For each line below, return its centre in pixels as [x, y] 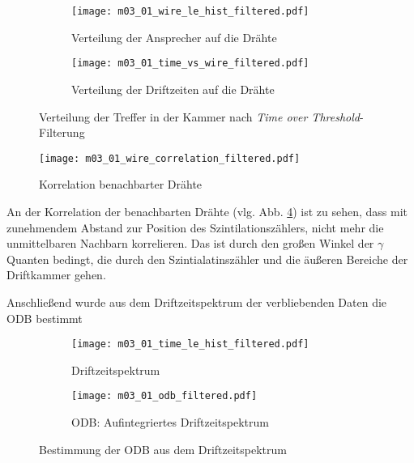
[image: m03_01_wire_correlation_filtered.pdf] [170, 158]
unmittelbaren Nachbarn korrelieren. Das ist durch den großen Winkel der [190, 243]
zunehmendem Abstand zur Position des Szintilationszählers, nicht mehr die [195, 227]
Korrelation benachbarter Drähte [121, 184]
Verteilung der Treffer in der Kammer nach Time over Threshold [199, 116]
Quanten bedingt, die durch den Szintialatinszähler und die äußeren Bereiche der [207, 259]
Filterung [62, 132]
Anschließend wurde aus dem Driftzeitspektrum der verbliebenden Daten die [197, 302]
